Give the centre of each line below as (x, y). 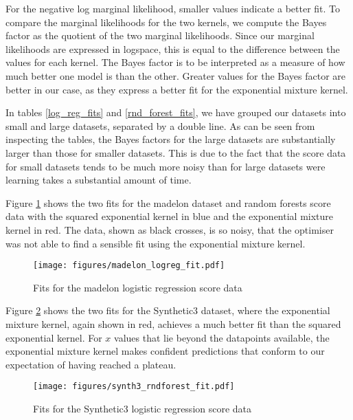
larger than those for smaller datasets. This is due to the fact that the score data (176, 152)
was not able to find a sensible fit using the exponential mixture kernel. (156, 243)
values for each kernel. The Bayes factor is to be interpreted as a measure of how (175, 62)
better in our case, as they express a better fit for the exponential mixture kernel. (177, 89)
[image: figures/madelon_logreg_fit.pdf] (129, 266)
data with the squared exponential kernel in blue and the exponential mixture (170, 216)
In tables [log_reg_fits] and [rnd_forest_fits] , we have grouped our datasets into (176, 112)
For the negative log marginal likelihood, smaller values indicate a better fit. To (173, 8)
